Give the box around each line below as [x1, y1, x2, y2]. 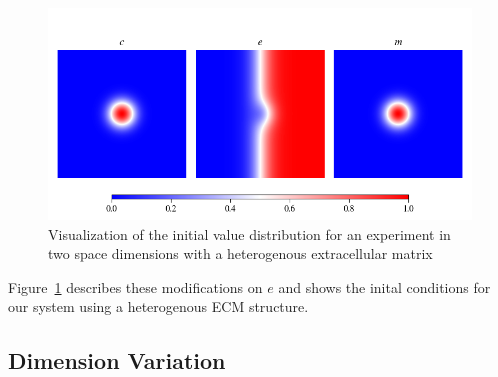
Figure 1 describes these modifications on [8, 276, 263, 297]
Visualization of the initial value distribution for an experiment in [48, 223, 451, 244]
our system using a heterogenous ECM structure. [8, 296, 309, 317]
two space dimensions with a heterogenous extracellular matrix [48, 243, 433, 264]
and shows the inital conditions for [278, 276, 491, 297]
